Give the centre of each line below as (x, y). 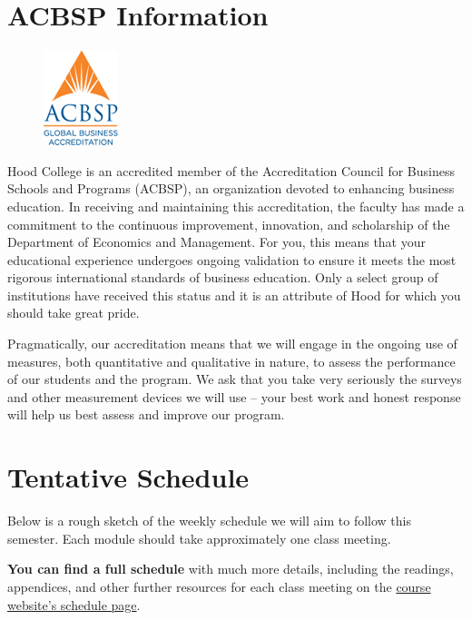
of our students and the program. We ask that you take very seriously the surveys (235, 379)
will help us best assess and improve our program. (146, 414)
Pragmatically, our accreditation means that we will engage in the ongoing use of (232, 344)
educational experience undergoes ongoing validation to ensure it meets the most (232, 259)
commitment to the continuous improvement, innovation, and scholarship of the (229, 224)
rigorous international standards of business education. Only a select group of (223, 277)
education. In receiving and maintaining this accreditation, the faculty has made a (236, 206)
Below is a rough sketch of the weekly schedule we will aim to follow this (209, 521)
